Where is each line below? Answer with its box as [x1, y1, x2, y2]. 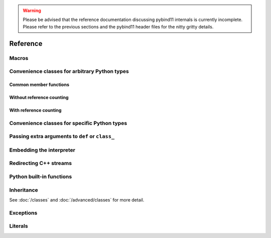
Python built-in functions [9, 173, 72, 180]
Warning [23, 7, 41, 13]
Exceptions [9, 209, 38, 216]
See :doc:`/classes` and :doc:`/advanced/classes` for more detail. [9, 196, 145, 202]
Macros [9, 54, 29, 61]
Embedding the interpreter [9, 146, 75, 153]
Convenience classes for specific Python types [9, 119, 127, 126]
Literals [9, 222, 28, 229]
